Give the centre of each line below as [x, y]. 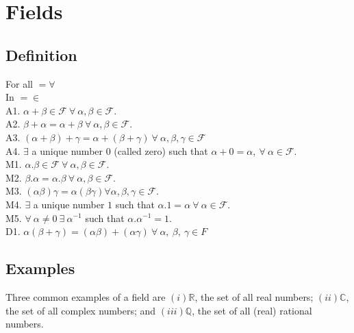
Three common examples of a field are [86, 296]
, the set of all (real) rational [252, 310]
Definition [41, 54]
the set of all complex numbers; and [81, 310]
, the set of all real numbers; [254, 296]
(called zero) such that [161, 150]
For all [19, 83]
